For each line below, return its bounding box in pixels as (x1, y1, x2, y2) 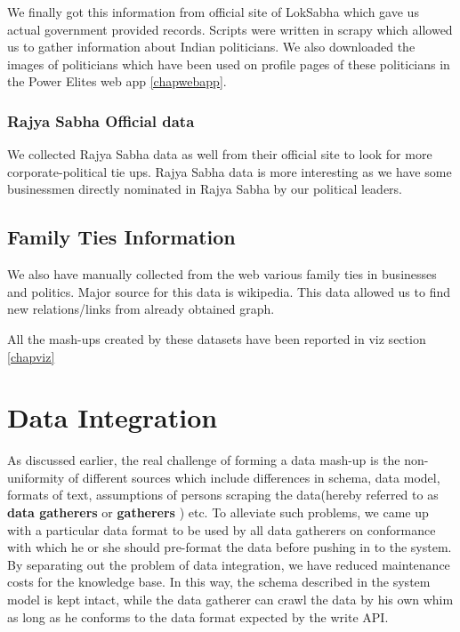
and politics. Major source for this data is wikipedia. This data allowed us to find (7, 282, 451, 300)
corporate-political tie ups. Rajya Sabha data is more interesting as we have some (7, 162, 452, 180)
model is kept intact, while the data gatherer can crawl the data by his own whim (7, 590, 454, 609)
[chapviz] (7, 347, 55, 365)
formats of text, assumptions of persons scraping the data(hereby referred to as (7, 485, 439, 504)
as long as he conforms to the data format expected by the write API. (7, 607, 389, 626)
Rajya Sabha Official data (7, 109, 195, 132)
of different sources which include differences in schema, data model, (68, 468, 440, 486)
